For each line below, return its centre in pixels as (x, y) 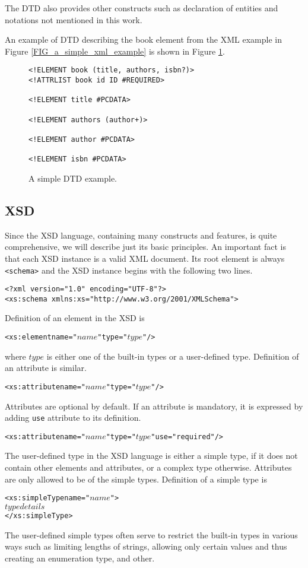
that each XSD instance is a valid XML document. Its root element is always (145, 258)
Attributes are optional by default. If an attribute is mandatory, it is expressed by (154, 406)
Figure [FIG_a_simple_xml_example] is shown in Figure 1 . (115, 51)
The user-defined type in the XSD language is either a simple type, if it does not (151, 456)
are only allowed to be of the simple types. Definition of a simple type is (136, 479)
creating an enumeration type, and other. (80, 558)
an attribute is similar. (46, 368)
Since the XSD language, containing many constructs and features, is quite (141, 235)
